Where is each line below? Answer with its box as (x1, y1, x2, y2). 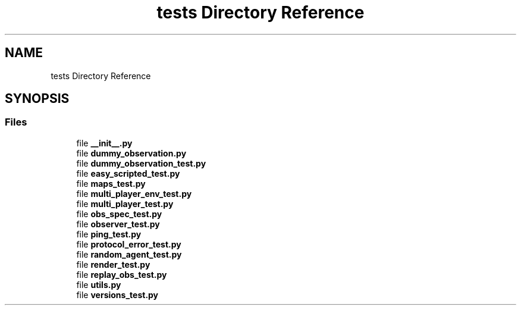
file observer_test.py (76, 218, 160, 229)
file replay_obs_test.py (76, 269, 167, 280)
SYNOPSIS (5, 91, 70, 107)
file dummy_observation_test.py (76, 158, 206, 168)
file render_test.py (76, 259, 150, 270)
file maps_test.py (76, 178, 146, 189)
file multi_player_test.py (76, 198, 174, 209)
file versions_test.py (76, 289, 159, 300)
